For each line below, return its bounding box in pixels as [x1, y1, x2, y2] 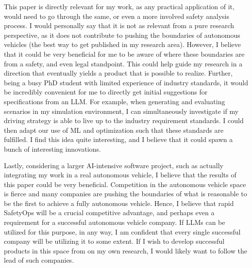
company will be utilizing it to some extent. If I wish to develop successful [4, 236, 225, 246]
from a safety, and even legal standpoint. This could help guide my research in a [4, 58, 243, 68]
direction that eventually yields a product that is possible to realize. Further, [4, 68, 233, 78]
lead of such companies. [4, 255, 74, 265]
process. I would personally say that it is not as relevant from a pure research [4, 20, 235, 31]
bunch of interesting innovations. [4, 143, 101, 154]
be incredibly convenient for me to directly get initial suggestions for [4, 87, 208, 97]
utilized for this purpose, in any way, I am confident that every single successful [4, 226, 241, 236]
